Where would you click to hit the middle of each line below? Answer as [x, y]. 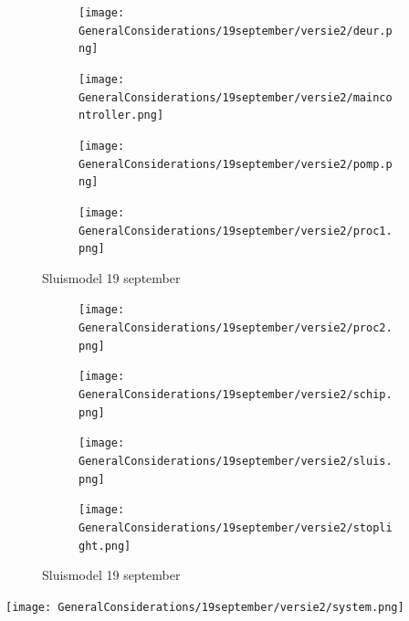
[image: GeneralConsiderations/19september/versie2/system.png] [205, 607]
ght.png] [105, 546]
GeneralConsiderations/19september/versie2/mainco [236, 97]
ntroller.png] [121, 116]
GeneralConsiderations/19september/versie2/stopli [236, 528]
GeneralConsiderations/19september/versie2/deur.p [236, 31]
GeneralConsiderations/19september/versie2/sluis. [236, 462]
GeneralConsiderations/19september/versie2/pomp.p [236, 164]
